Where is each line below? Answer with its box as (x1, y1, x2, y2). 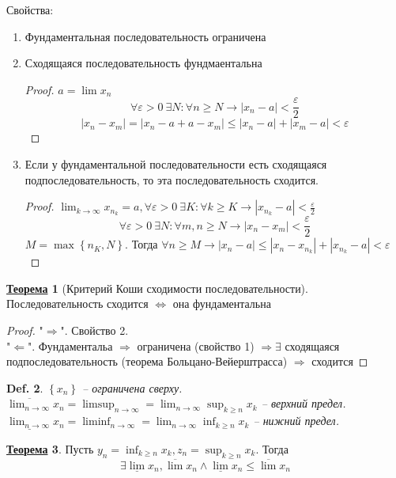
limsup (82, 399, 115, 411)
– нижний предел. (253, 412, 339, 429)
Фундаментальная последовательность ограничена (25, 28, 266, 44)
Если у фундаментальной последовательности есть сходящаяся (25, 156, 327, 173)
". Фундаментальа (27, 337, 113, 354)
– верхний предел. (261, 395, 346, 412)
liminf (82, 416, 111, 428)
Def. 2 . (6, 379, 43, 396)
